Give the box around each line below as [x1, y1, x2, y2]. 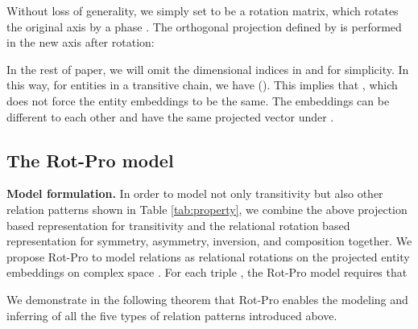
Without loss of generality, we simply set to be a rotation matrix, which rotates [6, 2, 399, 19]
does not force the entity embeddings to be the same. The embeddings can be [6, 92, 390, 109]
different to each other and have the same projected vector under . [6, 108, 334, 125]
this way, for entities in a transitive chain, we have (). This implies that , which [6, 76, 398, 93]
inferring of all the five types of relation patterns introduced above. [6, 306, 337, 323]
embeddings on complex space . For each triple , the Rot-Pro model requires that [6, 264, 408, 281]
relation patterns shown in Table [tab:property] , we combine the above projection [6, 200, 408, 217]
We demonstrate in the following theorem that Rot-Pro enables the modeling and [6, 290, 408, 307]
